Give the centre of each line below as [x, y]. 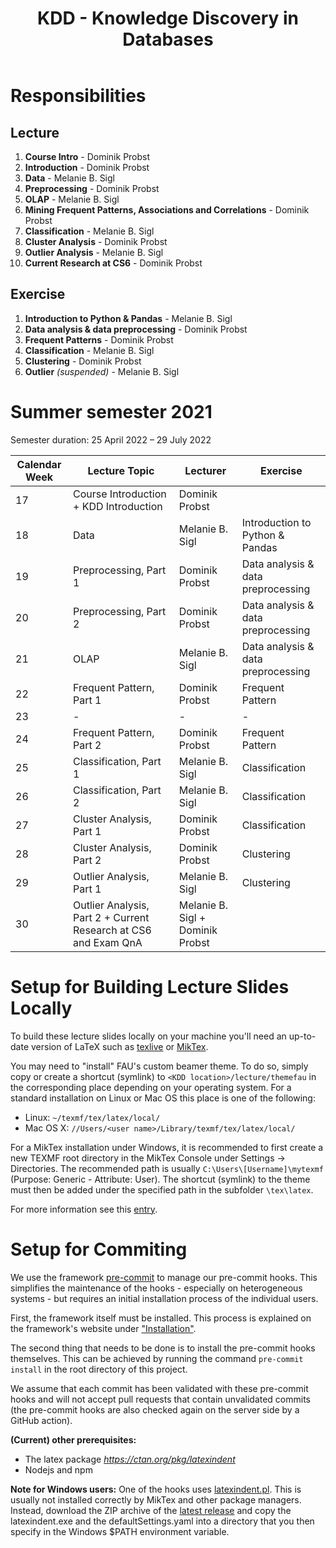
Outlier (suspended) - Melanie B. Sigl [102, 371]
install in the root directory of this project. [99, 1369]
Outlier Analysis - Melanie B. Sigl [94, 252]
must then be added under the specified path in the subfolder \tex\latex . [162, 1189]
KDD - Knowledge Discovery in [168, 18]
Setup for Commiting [99, 1249]
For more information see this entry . [84, 1209]
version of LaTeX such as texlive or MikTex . [119, 1046]
